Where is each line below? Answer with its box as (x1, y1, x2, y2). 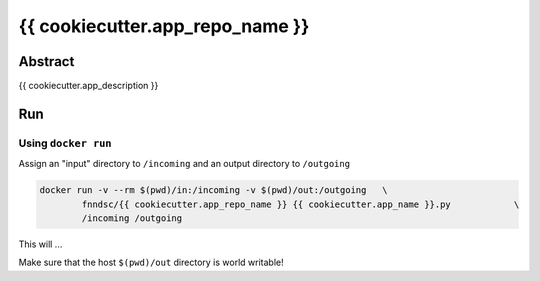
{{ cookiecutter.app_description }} (18, 80, 159, 92)
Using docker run (18, 136, 112, 150)
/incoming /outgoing (81, 212, 183, 224)
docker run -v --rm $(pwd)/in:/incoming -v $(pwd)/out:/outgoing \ (39, 185, 388, 196)
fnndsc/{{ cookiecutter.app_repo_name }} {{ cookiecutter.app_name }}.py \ (81, 198, 520, 210)
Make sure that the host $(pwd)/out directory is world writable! (18, 256, 284, 269)
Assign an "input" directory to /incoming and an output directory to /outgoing (18, 158, 350, 170)
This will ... (18, 238, 63, 250)
